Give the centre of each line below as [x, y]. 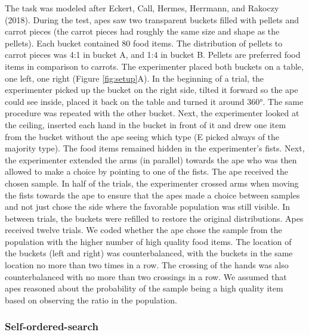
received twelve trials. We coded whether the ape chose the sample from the [143, 230]
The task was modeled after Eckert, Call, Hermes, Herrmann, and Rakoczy [142, 8]
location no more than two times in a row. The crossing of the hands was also [147, 265]
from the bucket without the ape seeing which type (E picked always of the [142, 136]
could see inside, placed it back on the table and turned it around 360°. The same [154, 101]
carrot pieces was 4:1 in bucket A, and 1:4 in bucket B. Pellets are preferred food [153, 55]
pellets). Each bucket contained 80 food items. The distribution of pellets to [144, 43]
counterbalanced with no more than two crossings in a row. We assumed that [146, 276]
